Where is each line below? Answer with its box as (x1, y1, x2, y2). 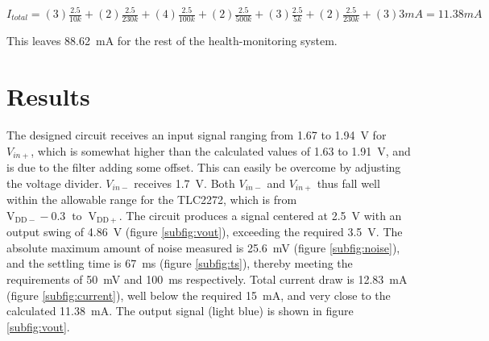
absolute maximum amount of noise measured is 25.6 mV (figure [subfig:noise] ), (6, 239, 400, 256)
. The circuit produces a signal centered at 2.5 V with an (118, 206, 402, 223)
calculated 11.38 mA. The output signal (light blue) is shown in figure (6, 302, 354, 319)
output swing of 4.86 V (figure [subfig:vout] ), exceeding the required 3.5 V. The (6, 223, 403, 240)
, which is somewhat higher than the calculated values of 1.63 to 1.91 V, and (31, 142, 411, 159)
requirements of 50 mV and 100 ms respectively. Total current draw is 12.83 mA (6, 270, 408, 287)
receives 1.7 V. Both (134, 174, 235, 191)
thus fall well (317, 174, 380, 191)
